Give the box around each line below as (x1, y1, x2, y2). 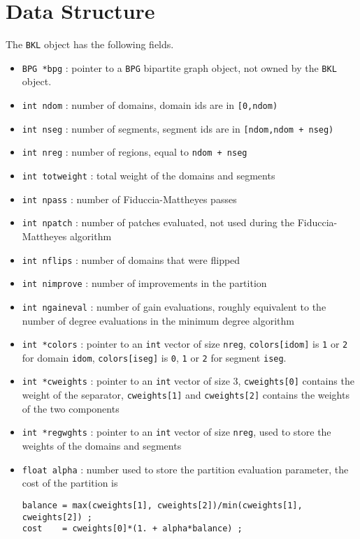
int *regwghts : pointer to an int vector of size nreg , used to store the (22, 424, 331, 439)
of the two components (22, 401, 120, 415)
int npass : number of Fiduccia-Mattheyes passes (22, 191, 237, 206)
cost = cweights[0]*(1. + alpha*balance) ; (22, 524, 243, 534)
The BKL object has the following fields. (6, 37, 174, 52)
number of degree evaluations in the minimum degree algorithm (22, 313, 294, 327)
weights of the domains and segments (22, 438, 182, 452)
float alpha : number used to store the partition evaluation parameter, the (22, 462, 349, 476)
